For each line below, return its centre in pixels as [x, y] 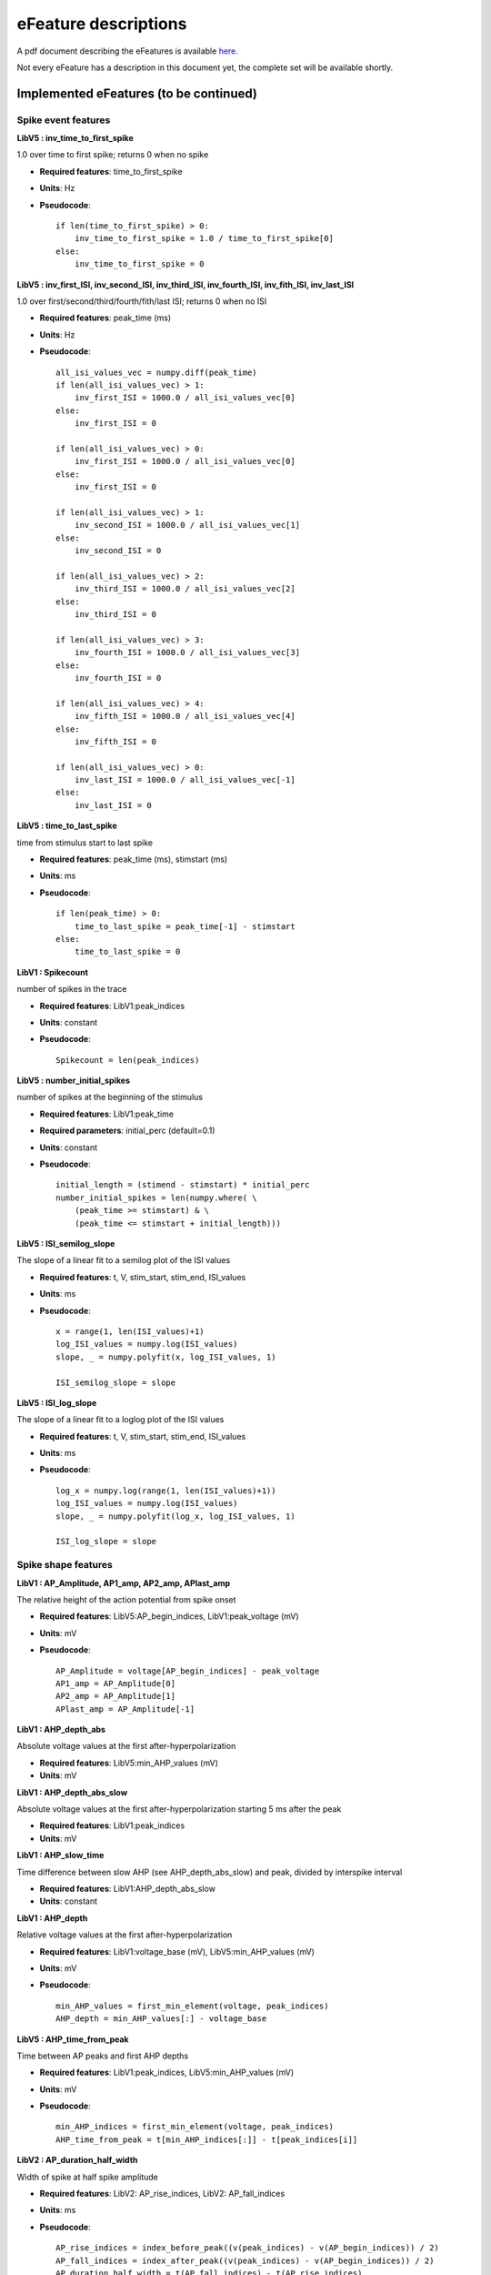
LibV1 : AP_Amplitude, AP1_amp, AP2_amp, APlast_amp [124, 1582]
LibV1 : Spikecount [52, 972]
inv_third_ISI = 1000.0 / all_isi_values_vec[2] [185, 589]
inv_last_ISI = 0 [113, 805]
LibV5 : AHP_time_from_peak [73, 2039]
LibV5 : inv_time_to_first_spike [75, 138]
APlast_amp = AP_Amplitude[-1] [125, 1709]
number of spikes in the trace [72, 989]
